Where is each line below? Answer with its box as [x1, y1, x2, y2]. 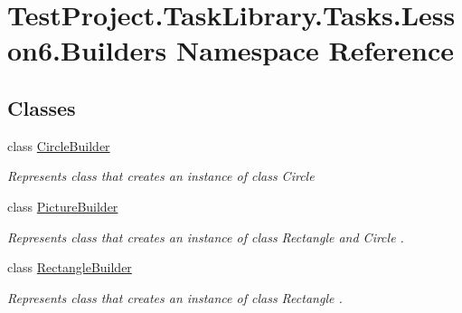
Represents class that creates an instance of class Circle [7, 166, 315, 185]
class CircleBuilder [7, 136, 110, 155]
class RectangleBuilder [7, 258, 132, 277]
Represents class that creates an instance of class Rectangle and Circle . [7, 227, 404, 246]
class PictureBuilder [7, 196, 118, 215]
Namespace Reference [176, 32, 455, 69]
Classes [7, 93, 76, 121]
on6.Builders [7, 32, 167, 69]
